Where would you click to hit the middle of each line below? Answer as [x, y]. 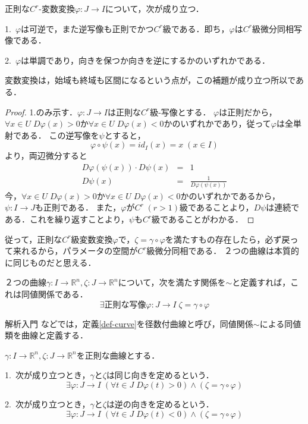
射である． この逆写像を [52, 135]
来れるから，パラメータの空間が [75, 251]
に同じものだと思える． [51, 262]
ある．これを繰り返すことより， [67, 219]
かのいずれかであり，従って [217, 123]
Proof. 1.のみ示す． [41, 112]
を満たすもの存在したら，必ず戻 [227, 239]
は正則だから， [248, 112]
